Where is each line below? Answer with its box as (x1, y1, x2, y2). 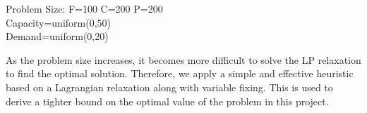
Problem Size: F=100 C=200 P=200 (6, 1, 163, 15)
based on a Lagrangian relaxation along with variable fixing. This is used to (6, 79, 333, 94)
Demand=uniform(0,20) (6, 29, 109, 44)
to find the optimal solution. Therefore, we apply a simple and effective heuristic (6, 66, 354, 81)
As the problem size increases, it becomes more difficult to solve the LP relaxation (6, 52, 361, 67)
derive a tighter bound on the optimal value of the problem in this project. (6, 93, 329, 108)
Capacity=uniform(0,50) (6, 15, 112, 29)
